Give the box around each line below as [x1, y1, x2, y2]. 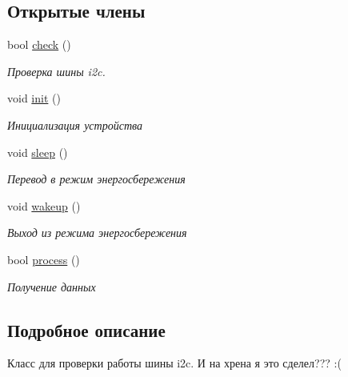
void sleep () [7, 143, 68, 160]
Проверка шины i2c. [7, 62, 106, 79]
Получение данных [7, 278, 96, 295]
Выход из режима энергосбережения [7, 224, 187, 241]
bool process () [7, 251, 80, 267]
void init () [7, 90, 61, 106]
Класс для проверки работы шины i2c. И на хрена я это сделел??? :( [7, 355, 342, 371]
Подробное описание [7, 317, 166, 342]
